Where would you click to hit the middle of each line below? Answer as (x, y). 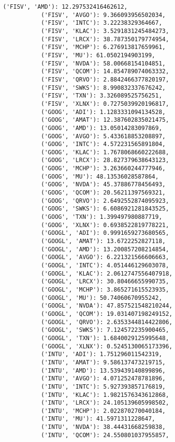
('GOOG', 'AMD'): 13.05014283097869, (102, 128)
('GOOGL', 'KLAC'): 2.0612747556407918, (107, 273)
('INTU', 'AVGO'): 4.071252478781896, (103, 379)
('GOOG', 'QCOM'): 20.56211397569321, (103, 193)
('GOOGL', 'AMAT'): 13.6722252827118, (103, 241)
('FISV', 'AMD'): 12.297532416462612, (65, 7)
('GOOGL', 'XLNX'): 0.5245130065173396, (107, 346)
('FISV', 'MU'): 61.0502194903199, (98, 55)
